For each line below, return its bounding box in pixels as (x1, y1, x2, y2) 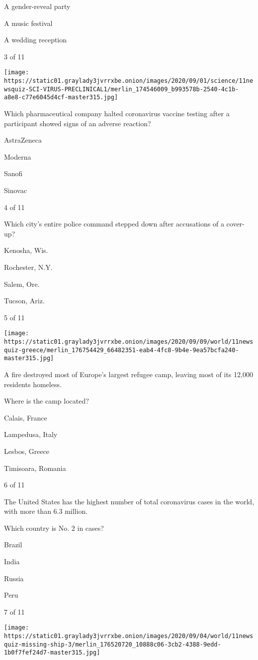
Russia (4, 573, 24, 583)
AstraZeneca (4, 135, 42, 145)
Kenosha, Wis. (4, 245, 48, 255)
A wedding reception (4, 34, 67, 45)
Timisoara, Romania (4, 462, 66, 473)
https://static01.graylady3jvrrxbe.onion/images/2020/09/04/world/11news (4, 633, 254, 640)
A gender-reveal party (4, 1, 71, 11)
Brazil (4, 539, 22, 550)
